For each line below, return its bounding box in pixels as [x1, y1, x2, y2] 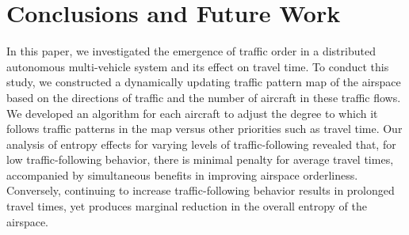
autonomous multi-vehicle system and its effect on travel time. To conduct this [6, 58, 389, 74]
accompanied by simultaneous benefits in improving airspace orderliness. [6, 166, 358, 183]
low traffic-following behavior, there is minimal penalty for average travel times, [6, 151, 394, 168]
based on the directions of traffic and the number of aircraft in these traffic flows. [6, 89, 401, 105]
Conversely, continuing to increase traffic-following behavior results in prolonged [6, 182, 395, 199]
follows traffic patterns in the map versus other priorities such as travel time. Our [6, 120, 403, 137]
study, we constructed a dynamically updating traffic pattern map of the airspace [6, 74, 401, 90]
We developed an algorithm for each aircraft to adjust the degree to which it [6, 104, 378, 121]
